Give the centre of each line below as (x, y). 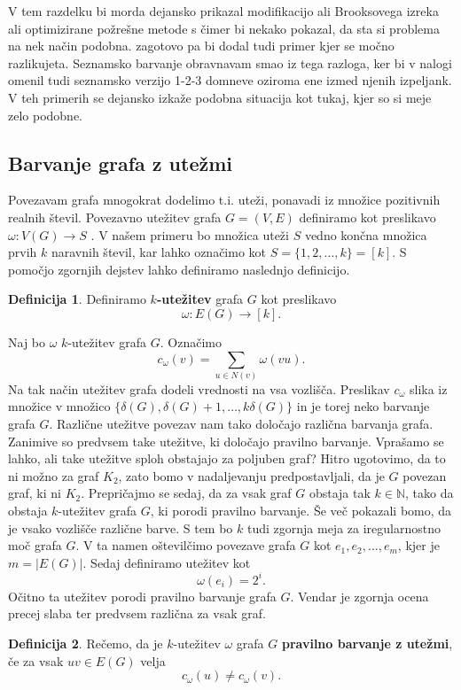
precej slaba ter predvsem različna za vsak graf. (137, 613)
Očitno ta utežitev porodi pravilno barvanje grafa (142, 596)
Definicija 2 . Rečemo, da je (86, 643)
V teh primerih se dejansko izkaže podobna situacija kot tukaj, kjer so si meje (220, 97)
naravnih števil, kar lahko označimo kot (159, 252)
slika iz (429, 388)
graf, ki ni (35, 493)
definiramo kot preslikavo (367, 217)
